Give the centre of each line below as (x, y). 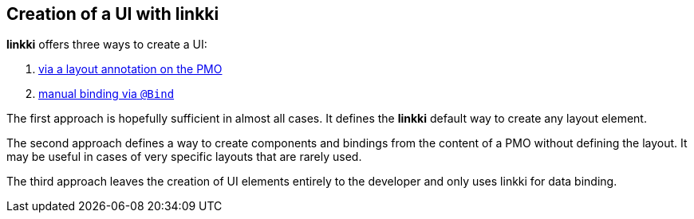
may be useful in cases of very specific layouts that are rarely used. (184, 157)
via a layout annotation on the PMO (130, 69)
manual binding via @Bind (106, 94)
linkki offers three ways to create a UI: (107, 45)
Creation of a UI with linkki (113, 14)
